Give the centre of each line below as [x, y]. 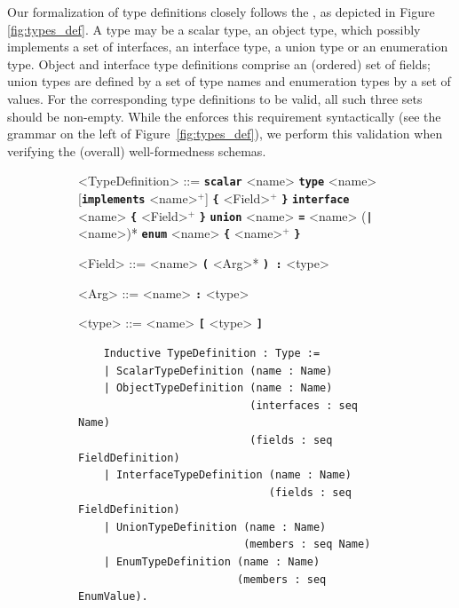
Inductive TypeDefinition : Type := [212, 353]
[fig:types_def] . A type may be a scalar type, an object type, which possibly [214, 29]
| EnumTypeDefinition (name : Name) [212, 562]
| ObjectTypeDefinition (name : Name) [218, 388]
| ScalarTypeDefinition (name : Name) [218, 371]
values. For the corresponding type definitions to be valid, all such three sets [215, 98]
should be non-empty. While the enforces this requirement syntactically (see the [224, 116]
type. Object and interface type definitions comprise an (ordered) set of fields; [219, 63]
